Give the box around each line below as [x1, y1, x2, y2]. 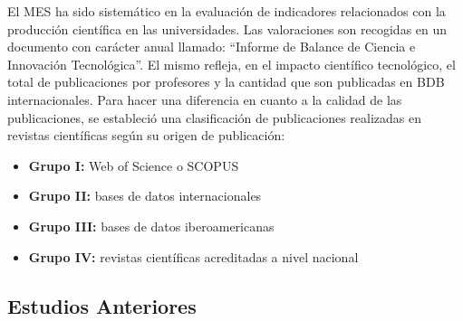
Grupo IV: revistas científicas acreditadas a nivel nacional [28, 247, 359, 266]
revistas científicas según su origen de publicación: [7, 126, 285, 145]
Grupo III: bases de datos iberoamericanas [28, 216, 275, 235]
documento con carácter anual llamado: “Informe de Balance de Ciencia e [7, 37, 416, 56]
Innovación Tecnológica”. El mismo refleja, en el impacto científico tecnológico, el [7, 54, 456, 73]
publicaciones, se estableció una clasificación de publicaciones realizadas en [7, 108, 422, 127]
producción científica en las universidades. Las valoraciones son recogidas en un [7, 19, 448, 38]
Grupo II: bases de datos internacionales [28, 186, 262, 205]
